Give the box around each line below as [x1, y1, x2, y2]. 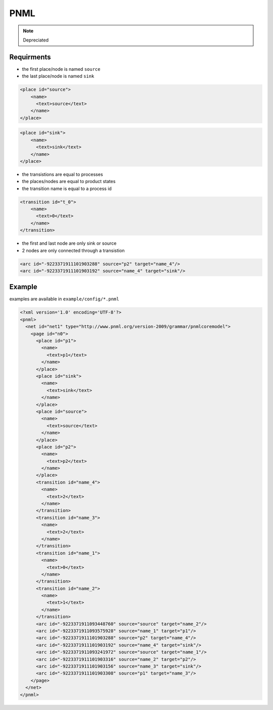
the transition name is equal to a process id [22, 185, 112, 192]
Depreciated [23, 37, 49, 43]
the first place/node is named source [22, 66, 101, 72]
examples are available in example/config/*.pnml [9, 296, 119, 302]
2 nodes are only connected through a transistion [22, 247, 125, 253]
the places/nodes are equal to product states [22, 179, 116, 185]
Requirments [9, 53, 51, 61]
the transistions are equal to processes [22, 171, 103, 177]
